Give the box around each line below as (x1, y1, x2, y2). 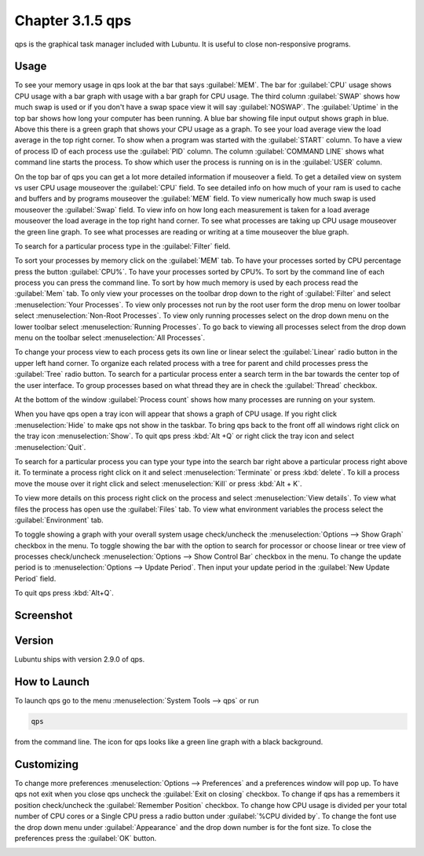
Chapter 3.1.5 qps (14, 12, 132, 29)
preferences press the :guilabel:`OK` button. (14, 833, 157, 843)
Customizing (14, 758, 79, 771)
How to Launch (14, 675, 90, 688)
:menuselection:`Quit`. (14, 442, 86, 452)
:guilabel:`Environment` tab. (14, 515, 104, 525)
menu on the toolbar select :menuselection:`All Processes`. (14, 333, 206, 342)
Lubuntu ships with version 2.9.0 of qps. (14, 655, 145, 664)
